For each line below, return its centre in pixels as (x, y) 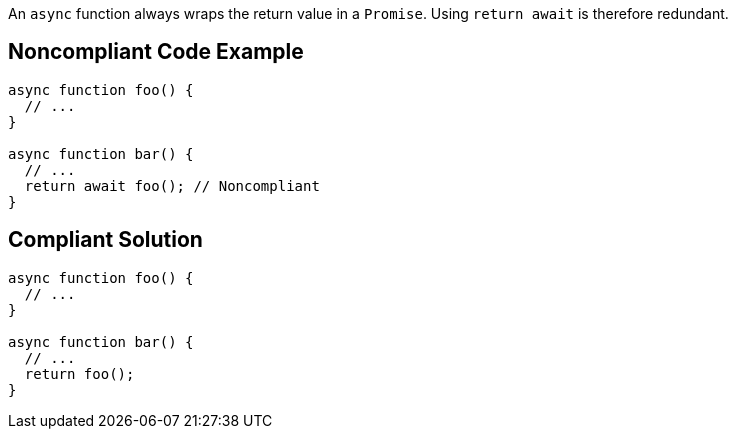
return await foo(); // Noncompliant (172, 185)
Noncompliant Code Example (156, 52)
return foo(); (79, 373)
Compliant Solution (105, 240)
